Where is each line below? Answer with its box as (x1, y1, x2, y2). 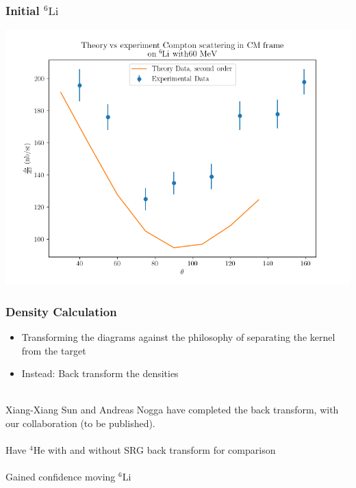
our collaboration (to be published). (5, 416, 155, 431)
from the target (21, 343, 86, 357)
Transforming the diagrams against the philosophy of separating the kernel (21, 330, 335, 344)
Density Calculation (5, 303, 117, 320)
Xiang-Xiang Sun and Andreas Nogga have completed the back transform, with (5, 402, 339, 417)
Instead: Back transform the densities (21, 366, 179, 381)
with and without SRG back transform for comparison (48, 443, 276, 457)
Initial (5, 1, 40, 18)
